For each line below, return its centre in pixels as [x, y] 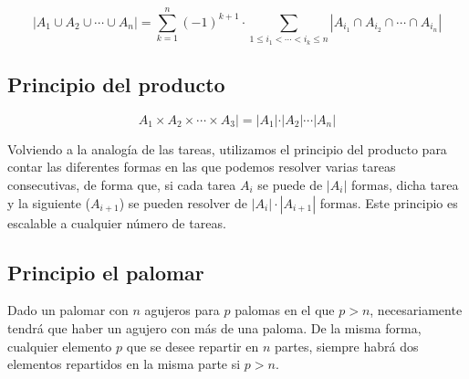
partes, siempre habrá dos [347, 346]
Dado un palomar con [68, 310]
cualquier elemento [60, 346]
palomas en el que [285, 310]
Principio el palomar [106, 272]
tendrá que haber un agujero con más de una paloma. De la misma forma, [214, 327]
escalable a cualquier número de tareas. [117, 222]
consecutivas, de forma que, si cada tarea [122, 184]
